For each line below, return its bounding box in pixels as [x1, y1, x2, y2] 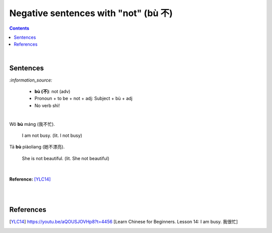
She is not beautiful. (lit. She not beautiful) [22, 155, 109, 161]
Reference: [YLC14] [9, 176, 51, 182]
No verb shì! [34, 102, 60, 108]
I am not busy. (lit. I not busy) [22, 132, 83, 138]
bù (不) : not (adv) [34, 89, 71, 95]
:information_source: [9, 77, 52, 83]
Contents [9, 25, 30, 31]
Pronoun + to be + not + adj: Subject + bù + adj [34, 96, 133, 102]
